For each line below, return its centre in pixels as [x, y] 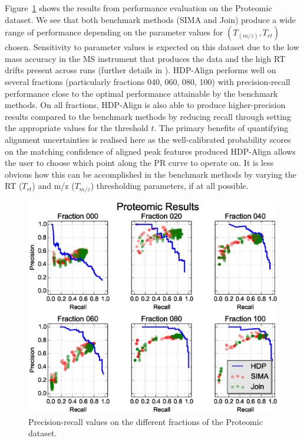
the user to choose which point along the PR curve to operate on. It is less [139, 163]
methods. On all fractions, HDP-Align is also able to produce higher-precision [145, 105]
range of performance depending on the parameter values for [114, 32]
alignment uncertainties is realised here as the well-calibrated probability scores [148, 139]
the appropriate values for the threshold [77, 128]
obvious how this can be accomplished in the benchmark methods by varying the [151, 174]
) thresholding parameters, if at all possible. [169, 186]
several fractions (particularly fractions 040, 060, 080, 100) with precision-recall [148, 81]
